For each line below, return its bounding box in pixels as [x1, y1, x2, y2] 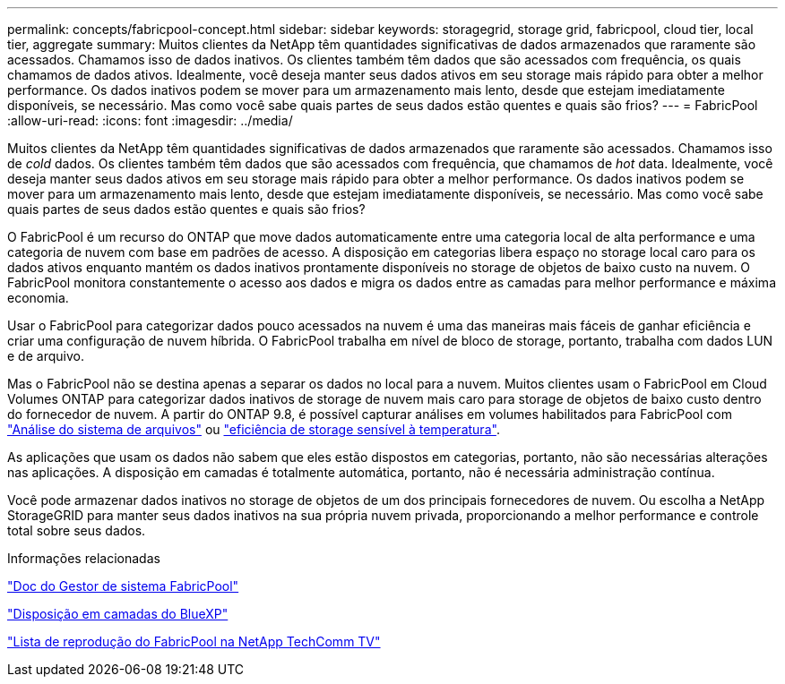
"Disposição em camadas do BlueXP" [7, 606, 229, 621]
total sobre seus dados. [7, 523, 146, 538]
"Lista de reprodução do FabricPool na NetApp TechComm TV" [7, 634, 381, 649]
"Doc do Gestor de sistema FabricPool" [7, 578, 239, 594]
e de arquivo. [7, 348, 84, 363]
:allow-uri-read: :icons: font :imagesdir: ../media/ [7, 113, 293, 128]
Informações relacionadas [7, 551, 160, 566]
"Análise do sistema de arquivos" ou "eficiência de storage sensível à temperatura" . [7, 422, 500, 437]
